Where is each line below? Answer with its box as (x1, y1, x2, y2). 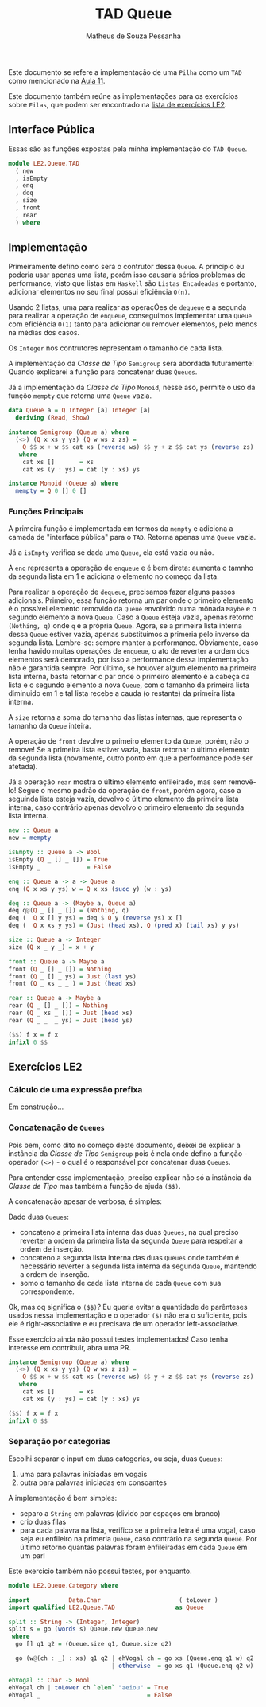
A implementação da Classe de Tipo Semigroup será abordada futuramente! (8, 359, 254, 369)
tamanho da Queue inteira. (8, 721, 91, 731)
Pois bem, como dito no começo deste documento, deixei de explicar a (8, 1140, 241, 1150)
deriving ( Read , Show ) (15, 414, 91, 422)
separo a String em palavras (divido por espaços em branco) (19, 1508, 221, 1518)
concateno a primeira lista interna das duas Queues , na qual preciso (19, 1227, 239, 1236)
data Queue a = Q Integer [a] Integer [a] (8, 407, 151, 415)
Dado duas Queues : (8, 1212, 69, 1221)
